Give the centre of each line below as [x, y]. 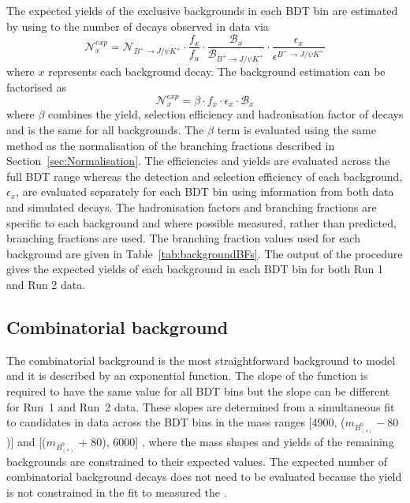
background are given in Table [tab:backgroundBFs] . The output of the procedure [205, 253]
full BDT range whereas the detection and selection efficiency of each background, [205, 176]
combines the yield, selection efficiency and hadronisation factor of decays [226, 114]
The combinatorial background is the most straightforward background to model [201, 360]
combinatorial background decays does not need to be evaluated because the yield [204, 477]
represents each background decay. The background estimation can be [217, 71]
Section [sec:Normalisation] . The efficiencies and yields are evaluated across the [198, 161]
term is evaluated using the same [296, 130]
